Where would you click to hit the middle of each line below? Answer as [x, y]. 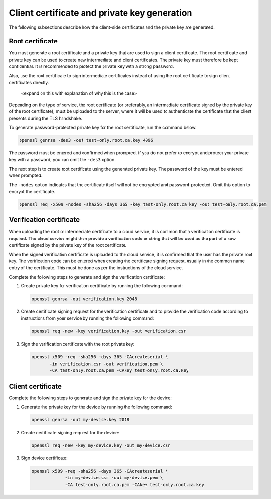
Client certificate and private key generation [101, 13]
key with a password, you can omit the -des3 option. [62, 160]
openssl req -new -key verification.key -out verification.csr [109, 331]
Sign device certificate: [44, 458]
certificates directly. [29, 83]
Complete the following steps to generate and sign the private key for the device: [90, 398]
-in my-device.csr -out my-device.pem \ [114, 478]
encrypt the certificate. [32, 191]
